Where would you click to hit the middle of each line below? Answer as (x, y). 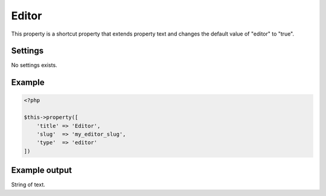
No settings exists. (34, 65)
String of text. (28, 185)
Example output (42, 170)
